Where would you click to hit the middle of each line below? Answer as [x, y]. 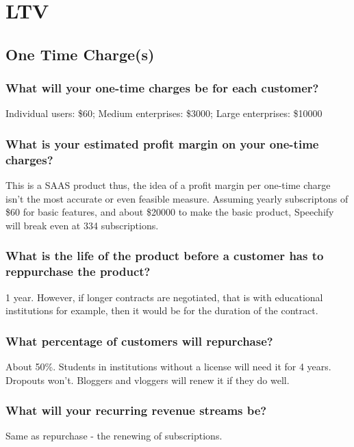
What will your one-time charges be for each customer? [162, 88]
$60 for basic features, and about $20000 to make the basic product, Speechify [170, 212]
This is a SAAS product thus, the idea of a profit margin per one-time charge [168, 185]
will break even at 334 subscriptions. [82, 225]
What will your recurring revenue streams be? [136, 410]
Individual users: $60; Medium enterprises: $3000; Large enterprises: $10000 [164, 113]
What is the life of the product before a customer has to [165, 256]
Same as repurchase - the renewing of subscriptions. [114, 436]
